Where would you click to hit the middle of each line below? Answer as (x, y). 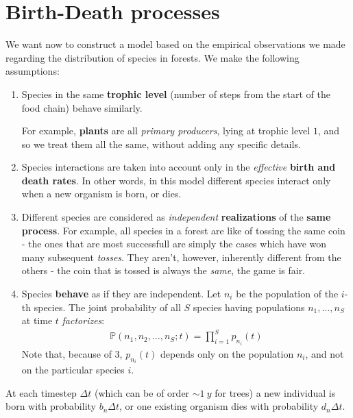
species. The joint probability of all (107, 307)
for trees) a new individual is (275, 392)
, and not (325, 353)
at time (37, 320)
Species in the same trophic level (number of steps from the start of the (176, 94)
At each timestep (41, 392)
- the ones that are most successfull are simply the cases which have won (174, 244)
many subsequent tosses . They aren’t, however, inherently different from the (181, 257)
